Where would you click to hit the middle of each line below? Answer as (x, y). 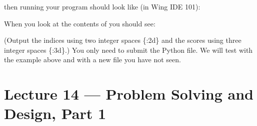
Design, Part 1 (55, 113)
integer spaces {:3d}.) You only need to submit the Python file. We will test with (128, 50)
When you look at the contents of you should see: (80, 23)
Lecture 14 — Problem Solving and (129, 94)
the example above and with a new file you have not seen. (92, 60)
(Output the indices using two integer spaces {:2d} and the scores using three (123, 40)
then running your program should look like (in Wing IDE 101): (102, 6)
